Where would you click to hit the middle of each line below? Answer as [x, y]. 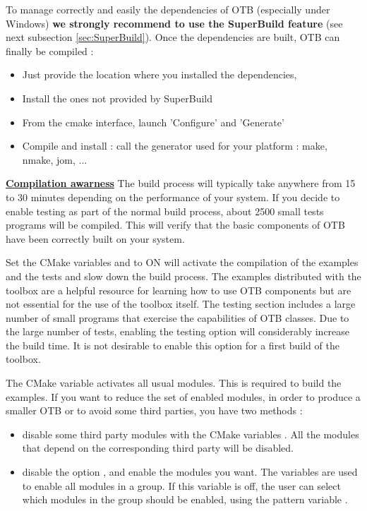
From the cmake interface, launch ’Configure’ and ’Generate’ [153, 122]
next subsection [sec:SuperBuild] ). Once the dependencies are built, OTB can [173, 37]
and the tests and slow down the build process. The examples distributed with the [183, 276]
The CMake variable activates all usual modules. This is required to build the [174, 383]
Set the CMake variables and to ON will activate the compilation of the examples [182, 262]
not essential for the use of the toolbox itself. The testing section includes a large [181, 304]
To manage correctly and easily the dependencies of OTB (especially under [168, 9]
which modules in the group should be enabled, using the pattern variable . [185, 499]
